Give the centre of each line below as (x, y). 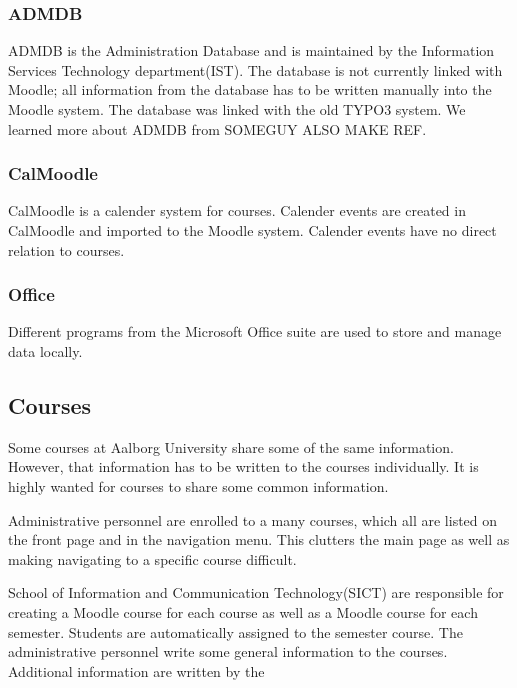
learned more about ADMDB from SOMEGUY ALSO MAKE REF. (217, 128)
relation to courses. (66, 249)
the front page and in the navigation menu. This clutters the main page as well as (259, 539)
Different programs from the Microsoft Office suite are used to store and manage (255, 331)
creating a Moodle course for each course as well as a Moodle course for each (243, 611)
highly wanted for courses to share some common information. (198, 485)
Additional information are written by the (136, 670)
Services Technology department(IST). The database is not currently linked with (255, 69)
